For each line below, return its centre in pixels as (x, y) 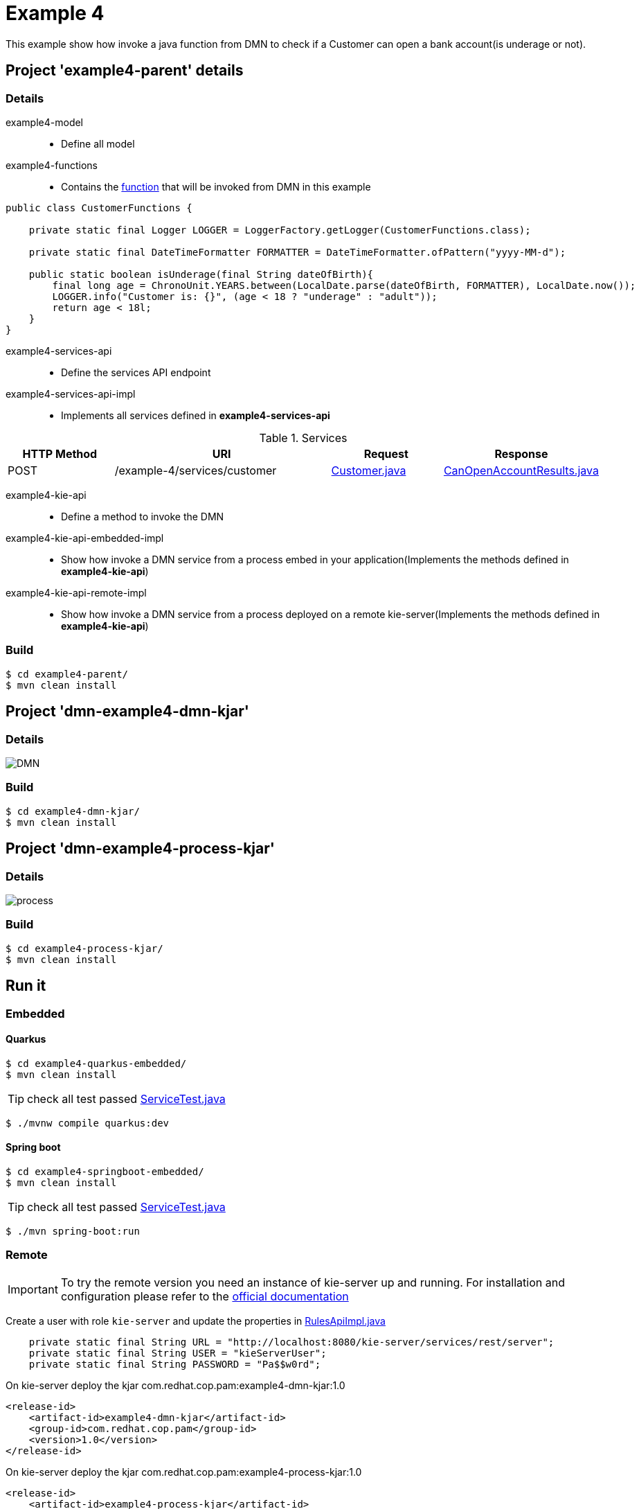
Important (33, 1289)
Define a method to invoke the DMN (143, 516)
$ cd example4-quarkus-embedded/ (96, 1063)
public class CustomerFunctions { (99, 208)
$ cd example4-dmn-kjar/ (73, 811)
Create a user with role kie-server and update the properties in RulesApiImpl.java (196, 1321)
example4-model (45, 122)
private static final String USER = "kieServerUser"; (178, 1353)
